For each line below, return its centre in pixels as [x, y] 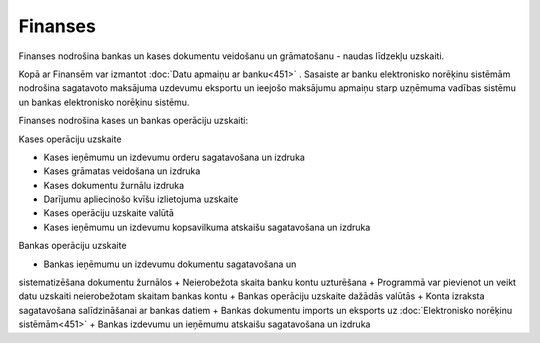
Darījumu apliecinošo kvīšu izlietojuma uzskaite [141, 199]
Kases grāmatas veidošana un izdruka [122, 171]
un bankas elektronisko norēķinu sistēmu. [104, 102]
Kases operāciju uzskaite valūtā [109, 213]
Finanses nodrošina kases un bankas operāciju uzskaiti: [133, 121]
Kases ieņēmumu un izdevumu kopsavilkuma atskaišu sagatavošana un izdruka [207, 227]
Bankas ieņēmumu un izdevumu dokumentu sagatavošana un [170, 264]
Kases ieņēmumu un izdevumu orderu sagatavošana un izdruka [174, 157]
